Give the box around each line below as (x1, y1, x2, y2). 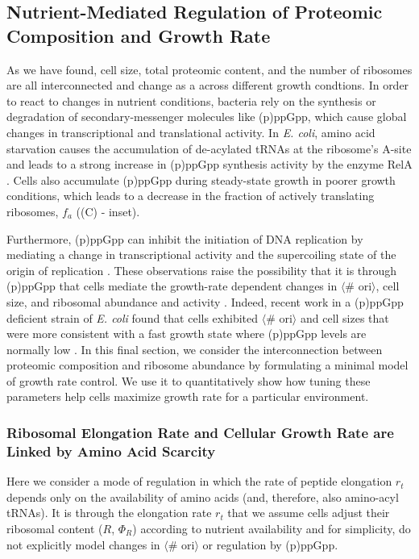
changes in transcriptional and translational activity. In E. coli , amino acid (6, 123, 375, 140)
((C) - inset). (76, 202, 140, 219)
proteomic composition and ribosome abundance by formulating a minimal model (6, 357, 409, 373)
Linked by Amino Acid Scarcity (6, 440, 216, 461)
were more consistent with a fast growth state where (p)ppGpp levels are (6, 325, 367, 342)
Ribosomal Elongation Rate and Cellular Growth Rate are (6, 422, 394, 442)
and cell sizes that (300, 309, 389, 326)
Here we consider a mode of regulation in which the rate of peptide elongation (6, 473, 392, 490)
